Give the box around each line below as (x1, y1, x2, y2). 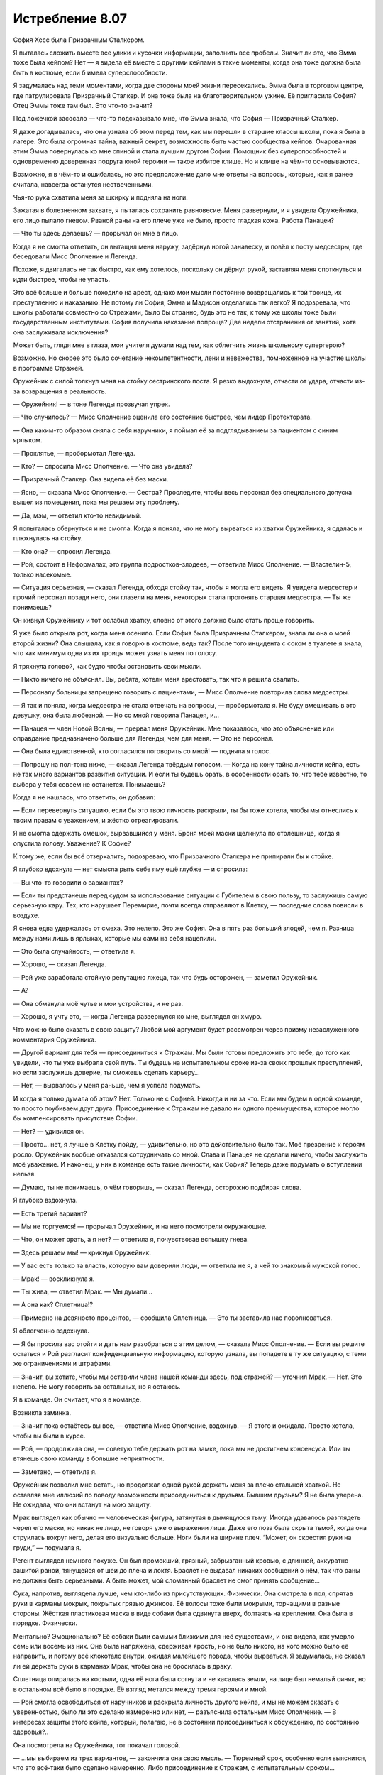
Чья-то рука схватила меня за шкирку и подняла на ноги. (13, 193, 188, 202)
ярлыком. (13, 436, 43, 444)
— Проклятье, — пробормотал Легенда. (13, 449, 135, 457)
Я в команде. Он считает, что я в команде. (13, 1395, 142, 1404)
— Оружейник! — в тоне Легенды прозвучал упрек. (13, 400, 170, 408)
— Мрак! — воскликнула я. (13, 1274, 95, 1283)
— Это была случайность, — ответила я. (13, 947, 136, 956)
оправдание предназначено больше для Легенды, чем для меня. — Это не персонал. (13, 733, 274, 742)
